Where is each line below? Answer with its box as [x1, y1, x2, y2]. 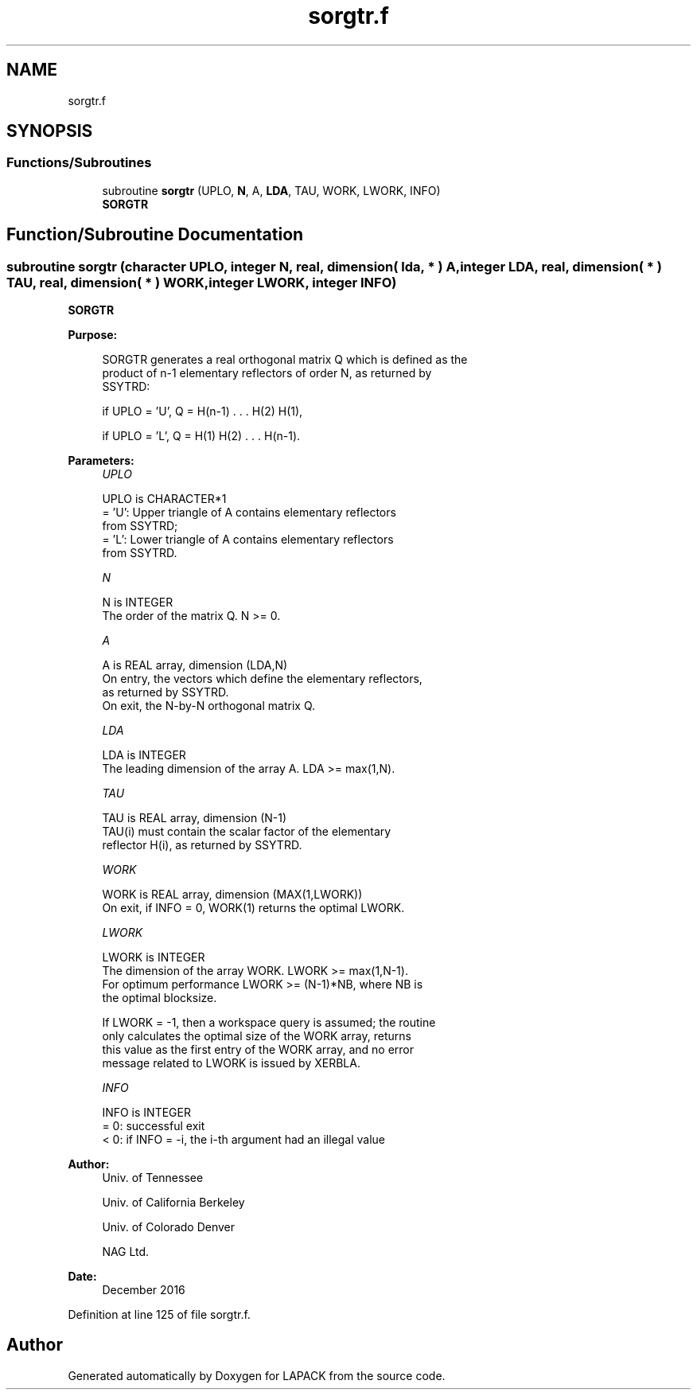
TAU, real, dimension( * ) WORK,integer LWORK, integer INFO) [6, 274, 397, 291]
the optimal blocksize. [102, 991, 217, 1005]
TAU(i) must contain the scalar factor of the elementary [102, 825, 391, 839]
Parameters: [68, 454, 134, 468]
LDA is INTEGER [102, 748, 186, 762]
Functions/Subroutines [6, 154, 152, 171]
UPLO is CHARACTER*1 [102, 492, 227, 506]
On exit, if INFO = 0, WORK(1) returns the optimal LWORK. [102, 901, 405, 915]
